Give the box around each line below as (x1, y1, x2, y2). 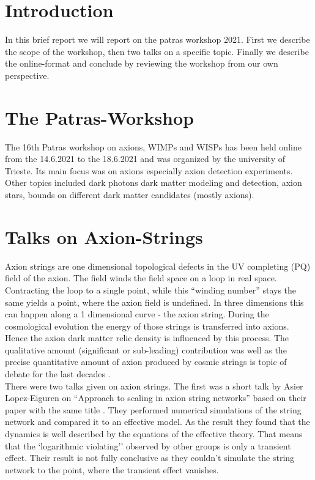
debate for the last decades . (5, 367, 111, 380)
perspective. (5, 68, 50, 81)
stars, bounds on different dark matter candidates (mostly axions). (5, 188, 254, 201)
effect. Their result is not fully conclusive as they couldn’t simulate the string (5, 451, 295, 464)
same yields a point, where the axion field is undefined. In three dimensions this (5, 295, 304, 308)
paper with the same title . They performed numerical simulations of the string (5, 403, 302, 416)
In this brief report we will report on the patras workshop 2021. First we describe (5, 33, 310, 46)
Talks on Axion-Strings (5, 224, 203, 249)
